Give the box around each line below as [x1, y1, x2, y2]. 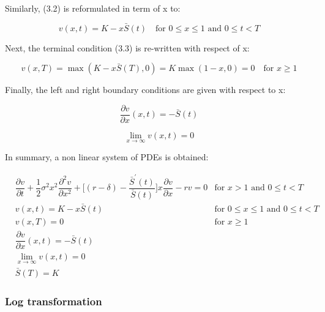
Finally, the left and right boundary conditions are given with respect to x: [5, 83, 286, 96]
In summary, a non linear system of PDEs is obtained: [5, 150, 209, 163]
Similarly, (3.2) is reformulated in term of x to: [5, 2, 181, 14]
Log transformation [5, 293, 102, 308]
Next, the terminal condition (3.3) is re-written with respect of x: [5, 41, 250, 54]
